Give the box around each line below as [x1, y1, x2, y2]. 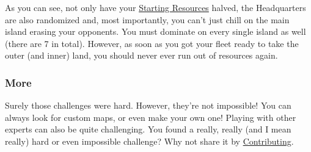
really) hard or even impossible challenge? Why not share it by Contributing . [5, 134, 294, 147]
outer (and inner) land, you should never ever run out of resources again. [5, 49, 278, 62]
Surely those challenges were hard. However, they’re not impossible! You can [5, 99, 291, 112]
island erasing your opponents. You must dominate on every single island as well [5, 25, 306, 38]
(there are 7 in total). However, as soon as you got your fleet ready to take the [5, 37, 299, 49]
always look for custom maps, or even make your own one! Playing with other [5, 110, 296, 123]
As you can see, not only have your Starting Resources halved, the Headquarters [5, 1, 306, 13]
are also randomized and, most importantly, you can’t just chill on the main [5, 13, 290, 26]
